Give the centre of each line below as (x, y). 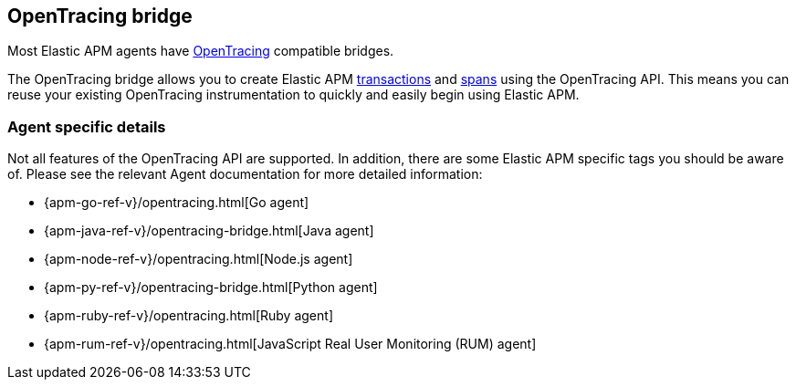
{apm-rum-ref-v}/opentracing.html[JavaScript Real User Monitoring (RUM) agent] (290, 344)
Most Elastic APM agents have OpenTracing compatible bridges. (201, 51)
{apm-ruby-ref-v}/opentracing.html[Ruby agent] (189, 316)
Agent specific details (87, 126)
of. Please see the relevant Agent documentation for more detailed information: (245, 174)
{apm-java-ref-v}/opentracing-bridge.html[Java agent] (209, 231)
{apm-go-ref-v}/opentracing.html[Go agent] (177, 203)
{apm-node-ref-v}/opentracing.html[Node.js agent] (199, 259)
